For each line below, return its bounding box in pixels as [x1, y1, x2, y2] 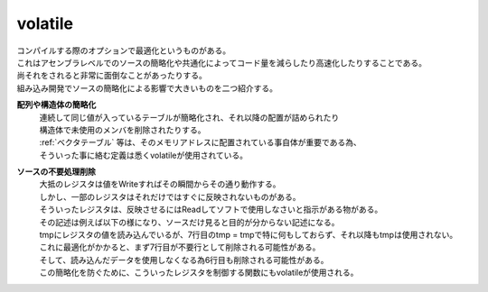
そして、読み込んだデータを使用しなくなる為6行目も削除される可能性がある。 [39, 254, 329, 265]
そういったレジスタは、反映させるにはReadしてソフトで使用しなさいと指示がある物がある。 [39, 204, 383, 215]
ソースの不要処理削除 [16, 167, 97, 178]
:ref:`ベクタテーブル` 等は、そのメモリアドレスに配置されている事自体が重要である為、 [39, 137, 361, 148]
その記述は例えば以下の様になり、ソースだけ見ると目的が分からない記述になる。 [39, 216, 340, 227]
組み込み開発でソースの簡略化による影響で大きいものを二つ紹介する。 [16, 82, 277, 94]
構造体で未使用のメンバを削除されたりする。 [39, 124, 206, 135]
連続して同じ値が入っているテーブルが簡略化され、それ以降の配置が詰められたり [39, 112, 340, 123]
